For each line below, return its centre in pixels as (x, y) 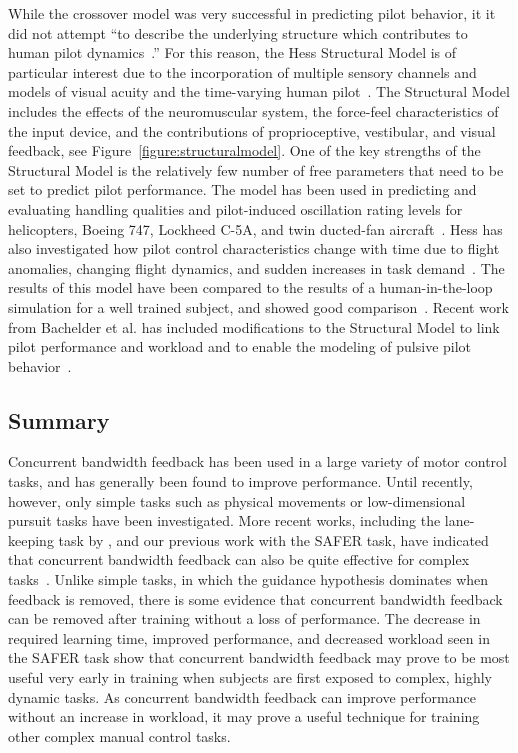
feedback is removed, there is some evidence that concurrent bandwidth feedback (255, 598)
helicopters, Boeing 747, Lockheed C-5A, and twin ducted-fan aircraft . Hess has (255, 228)
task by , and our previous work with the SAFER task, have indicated (273, 539)
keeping (31, 539)
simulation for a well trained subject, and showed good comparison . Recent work (258, 306)
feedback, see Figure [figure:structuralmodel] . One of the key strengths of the (244, 150)
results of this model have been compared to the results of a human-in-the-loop (250, 287)
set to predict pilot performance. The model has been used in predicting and (242, 189)
